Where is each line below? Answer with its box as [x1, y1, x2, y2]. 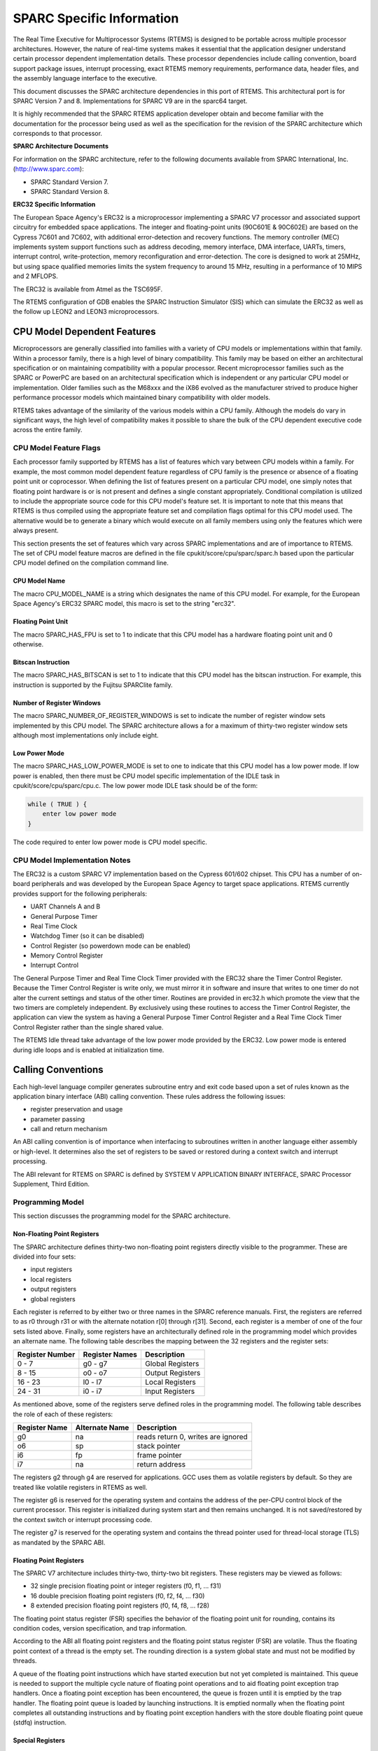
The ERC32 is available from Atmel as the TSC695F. [13, 284, 163, 293]
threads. [13, 1656, 38, 1665]
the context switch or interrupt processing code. [13, 1515, 153, 1523]
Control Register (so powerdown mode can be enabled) [30, 941, 191, 950]
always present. [13, 526, 59, 535]
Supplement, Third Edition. [13, 1180, 90, 1189]
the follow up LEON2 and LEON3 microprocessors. [13, 307, 160, 316]
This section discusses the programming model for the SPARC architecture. [13, 1212, 231, 1220]
